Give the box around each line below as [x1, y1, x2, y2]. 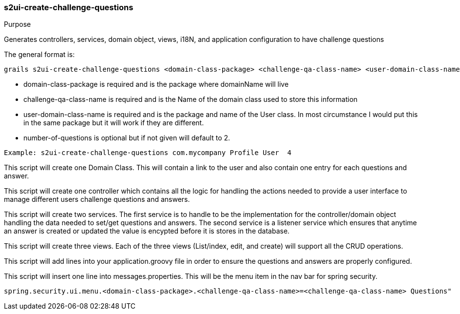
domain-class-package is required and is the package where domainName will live [23, 80, 289, 89]
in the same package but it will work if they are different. [23, 118, 204, 127]
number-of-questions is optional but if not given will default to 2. [23, 134, 230, 142]
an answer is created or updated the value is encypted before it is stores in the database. [4, 227, 290, 235]
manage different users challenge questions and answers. [4, 195, 190, 204]
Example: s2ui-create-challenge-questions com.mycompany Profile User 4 [4, 149, 292, 157]
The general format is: [4, 50, 75, 59]
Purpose [4, 20, 31, 29]
